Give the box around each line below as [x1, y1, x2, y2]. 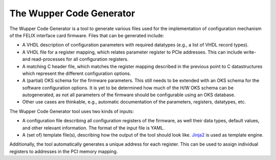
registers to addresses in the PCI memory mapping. [9, 148, 118, 154]
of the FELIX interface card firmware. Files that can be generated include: [9, 32, 165, 38]
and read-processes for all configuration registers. [22, 56, 129, 62]
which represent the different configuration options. [22, 70, 131, 76]
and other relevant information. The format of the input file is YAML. [22, 125, 165, 131]
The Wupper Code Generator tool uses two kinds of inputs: [9, 108, 134, 114]
